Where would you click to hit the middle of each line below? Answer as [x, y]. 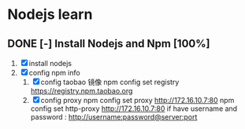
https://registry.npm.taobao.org [82, 91]
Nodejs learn [50, 15]
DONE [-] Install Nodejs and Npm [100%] [109, 44]
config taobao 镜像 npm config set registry [110, 82]
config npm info [54, 73]
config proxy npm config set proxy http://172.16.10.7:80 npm [137, 100]
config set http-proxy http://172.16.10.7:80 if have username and [134, 109]
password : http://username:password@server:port [114, 117]
